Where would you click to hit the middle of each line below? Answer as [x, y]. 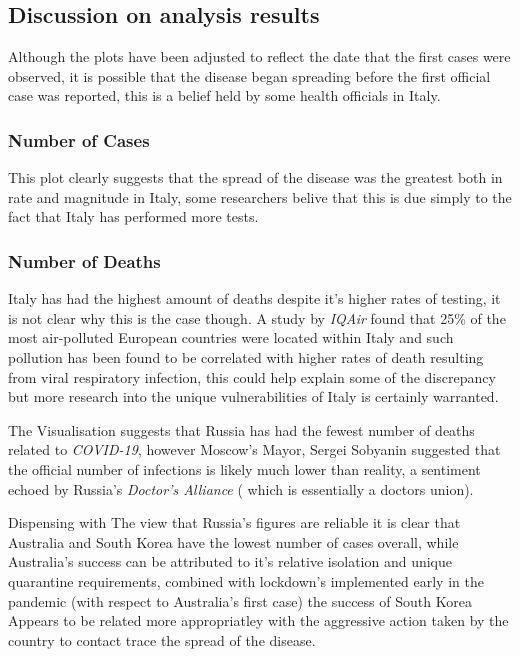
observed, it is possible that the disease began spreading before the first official [249, 75]
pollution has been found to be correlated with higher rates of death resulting [246, 356]
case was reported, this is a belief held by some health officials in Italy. [224, 95]
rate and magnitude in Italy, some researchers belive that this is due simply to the [260, 196]
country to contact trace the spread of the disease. [162, 639]
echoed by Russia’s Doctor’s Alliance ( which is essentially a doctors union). [241, 488]
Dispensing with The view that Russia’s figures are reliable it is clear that [234, 522]
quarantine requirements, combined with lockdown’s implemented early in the [246, 580]
